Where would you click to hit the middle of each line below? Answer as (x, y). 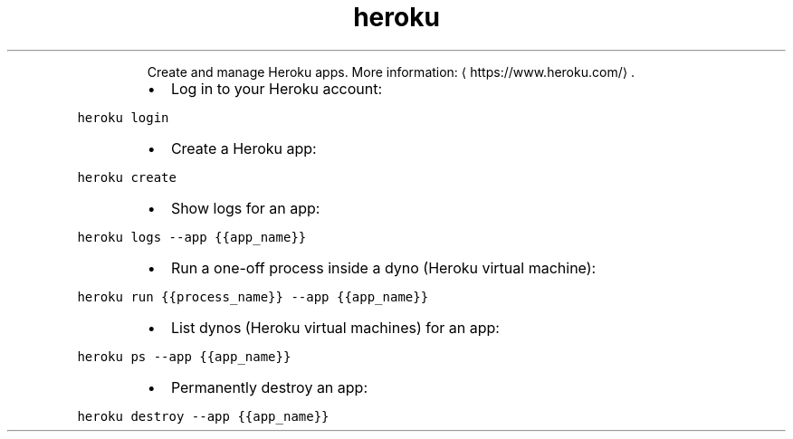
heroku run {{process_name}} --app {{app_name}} (253, 296)
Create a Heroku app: (244, 148)
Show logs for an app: (245, 208)
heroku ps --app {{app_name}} (184, 356)
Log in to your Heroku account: (277, 88)
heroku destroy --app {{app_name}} (203, 416)
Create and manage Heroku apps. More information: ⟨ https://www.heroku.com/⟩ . (391, 72)
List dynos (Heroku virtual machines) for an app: (335, 327)
